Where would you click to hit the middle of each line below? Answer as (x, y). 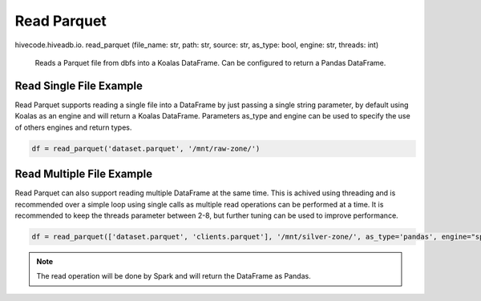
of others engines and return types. (73, 127)
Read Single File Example (79, 85)
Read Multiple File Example (83, 174)
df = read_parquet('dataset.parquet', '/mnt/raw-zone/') (146, 148)
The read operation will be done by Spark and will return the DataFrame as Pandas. (174, 276)
